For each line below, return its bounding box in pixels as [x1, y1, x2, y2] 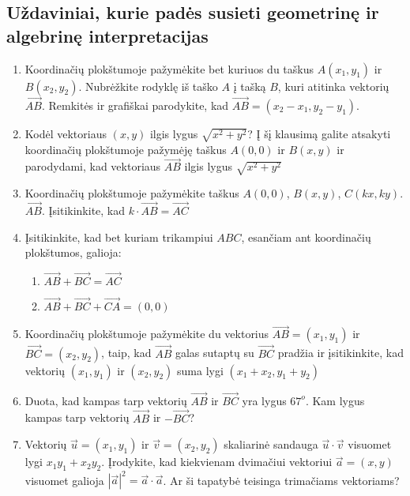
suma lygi [177, 362, 224, 378]
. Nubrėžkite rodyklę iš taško [78, 77, 218, 94]
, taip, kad [101, 344, 152, 361]
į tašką [233, 77, 266, 94]
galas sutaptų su [175, 344, 254, 361]
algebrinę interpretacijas [6, 23, 209, 47]
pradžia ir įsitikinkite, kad [277, 344, 404, 361]
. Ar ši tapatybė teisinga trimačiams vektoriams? [163, 472, 400, 488]
